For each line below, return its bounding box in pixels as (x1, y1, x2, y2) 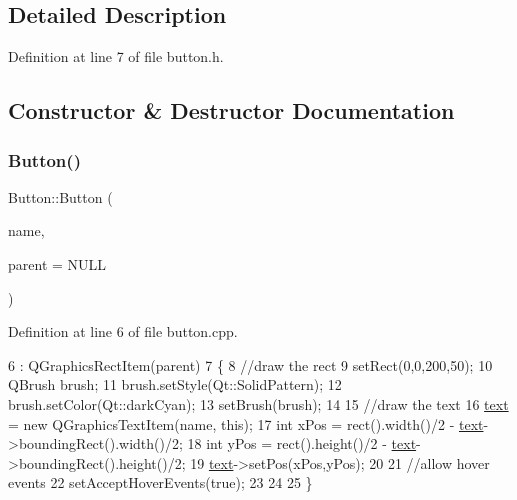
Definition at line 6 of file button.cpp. (8, 321, 238, 342)
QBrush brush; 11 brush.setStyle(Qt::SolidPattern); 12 (8, 374, 342, 395)
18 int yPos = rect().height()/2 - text (187, 433, 417, 454)
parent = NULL (8, 253, 107, 274)
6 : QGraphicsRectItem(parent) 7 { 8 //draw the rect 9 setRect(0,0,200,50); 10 (8, 354, 493, 375)
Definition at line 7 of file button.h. (8, 46, 224, 67)
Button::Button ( (8, 186, 113, 207)
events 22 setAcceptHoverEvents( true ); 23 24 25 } (8, 472, 313, 493)
